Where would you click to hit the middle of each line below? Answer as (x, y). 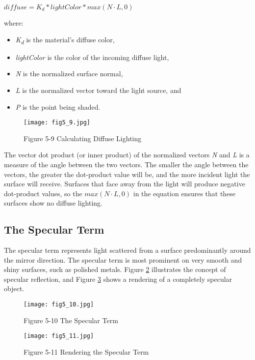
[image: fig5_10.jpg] (59, 305)
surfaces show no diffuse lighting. (53, 203)
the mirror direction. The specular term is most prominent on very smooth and (123, 259)
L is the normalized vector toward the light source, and (98, 90)
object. (14, 288)
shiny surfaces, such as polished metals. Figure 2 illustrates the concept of (115, 269)
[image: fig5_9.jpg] (57, 123)
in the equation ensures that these (184, 193)
